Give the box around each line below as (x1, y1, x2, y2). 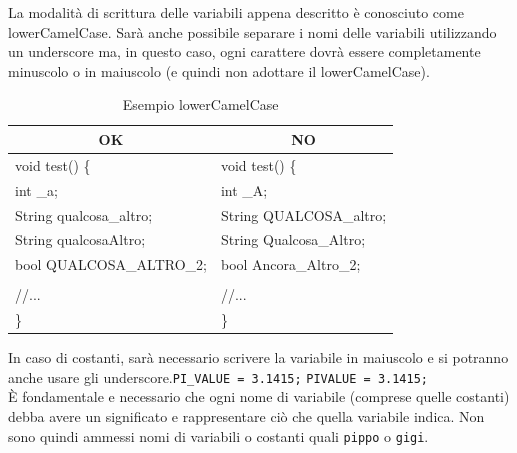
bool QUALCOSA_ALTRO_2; (15, 254, 207, 275)
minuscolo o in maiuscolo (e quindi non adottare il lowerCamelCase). (8, 60, 430, 81)
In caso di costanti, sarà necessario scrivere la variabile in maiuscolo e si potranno (8, 347, 509, 368)
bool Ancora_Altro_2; (220, 254, 361, 275)
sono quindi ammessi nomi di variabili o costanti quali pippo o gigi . (8, 425, 429, 446)
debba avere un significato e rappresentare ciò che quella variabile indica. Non (8, 406, 485, 427)
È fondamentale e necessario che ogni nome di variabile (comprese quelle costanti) (8, 386, 510, 407)
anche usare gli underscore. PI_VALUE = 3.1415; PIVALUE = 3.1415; (8, 366, 428, 387)
